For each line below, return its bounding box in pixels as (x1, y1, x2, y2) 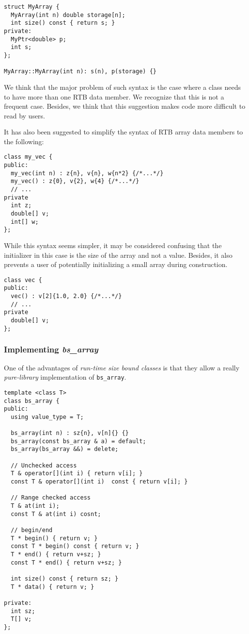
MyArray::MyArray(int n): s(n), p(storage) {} (4, 68, 156, 75)
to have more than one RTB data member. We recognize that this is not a (4, 91, 224, 101)
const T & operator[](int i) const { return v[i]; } (11, 478, 188, 485)
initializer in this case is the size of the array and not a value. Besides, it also (4, 250, 233, 260)
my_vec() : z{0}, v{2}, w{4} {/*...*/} (11, 178, 140, 185)
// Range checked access (11, 494, 91, 501)
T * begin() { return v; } (11, 534, 98, 542)
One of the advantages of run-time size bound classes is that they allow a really (4, 362, 240, 372)
